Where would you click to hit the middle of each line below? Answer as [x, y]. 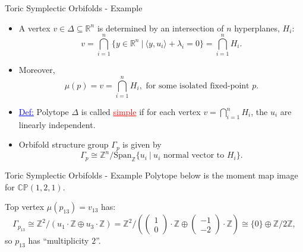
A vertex [34, 28]
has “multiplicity [59, 240]
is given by [142, 144]
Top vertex [25, 207]
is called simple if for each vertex [141, 112]
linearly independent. [57, 124]
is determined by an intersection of [160, 28]
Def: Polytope [44, 112]
